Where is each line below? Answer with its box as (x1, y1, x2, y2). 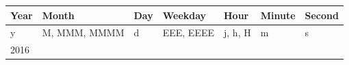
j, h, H (224, 25, 251, 40)
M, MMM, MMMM (42, 25, 125, 40)
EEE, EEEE (162, 25, 215, 40)
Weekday (162, 8, 207, 22)
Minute (260, 8, 296, 22)
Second (305, 8, 339, 22)
